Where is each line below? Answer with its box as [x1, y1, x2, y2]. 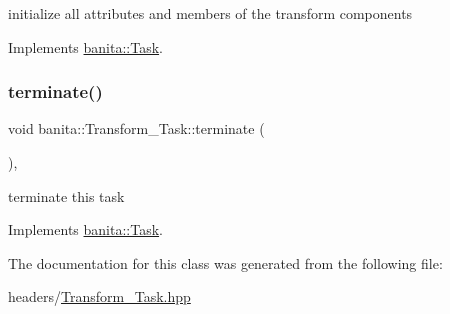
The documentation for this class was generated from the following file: [8, 252, 443, 273]
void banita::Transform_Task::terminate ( [8, 118, 265, 139]
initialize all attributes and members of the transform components [8, 3, 413, 23]
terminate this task [8, 185, 125, 206]
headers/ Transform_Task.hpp [8, 286, 191, 307]
